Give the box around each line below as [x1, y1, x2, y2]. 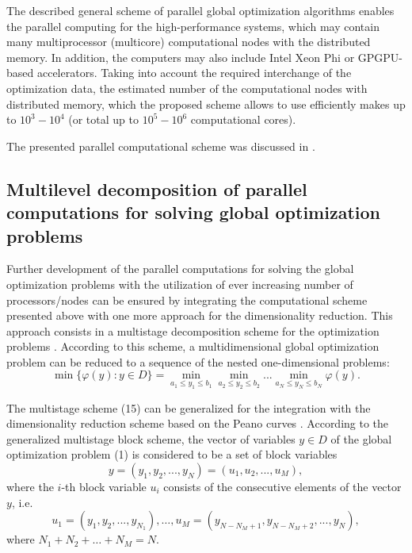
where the [6, 478, 54, 495]
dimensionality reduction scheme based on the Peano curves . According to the [6, 415, 389, 432]
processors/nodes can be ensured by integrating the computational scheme [6, 291, 368, 308]
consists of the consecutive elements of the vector [163, 478, 402, 495]
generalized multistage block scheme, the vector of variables [6, 430, 296, 447]
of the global [330, 430, 392, 447]
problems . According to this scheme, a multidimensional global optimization [6, 338, 380, 355]
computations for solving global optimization [6, 200, 380, 225]
